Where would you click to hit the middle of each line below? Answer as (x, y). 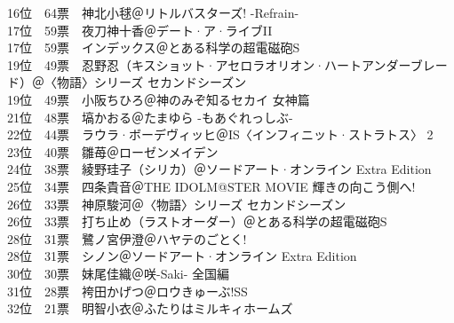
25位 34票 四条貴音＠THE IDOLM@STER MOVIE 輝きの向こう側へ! (211, 186)
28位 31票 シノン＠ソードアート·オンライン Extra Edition (182, 256)
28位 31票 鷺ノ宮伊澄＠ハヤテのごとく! (127, 238)
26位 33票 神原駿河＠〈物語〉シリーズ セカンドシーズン (177, 204)
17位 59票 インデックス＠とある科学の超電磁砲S (154, 47)
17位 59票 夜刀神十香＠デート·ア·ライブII (140, 30)
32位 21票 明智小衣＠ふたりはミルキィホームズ (150, 308)
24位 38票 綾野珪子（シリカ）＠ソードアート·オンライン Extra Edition (219, 169)
